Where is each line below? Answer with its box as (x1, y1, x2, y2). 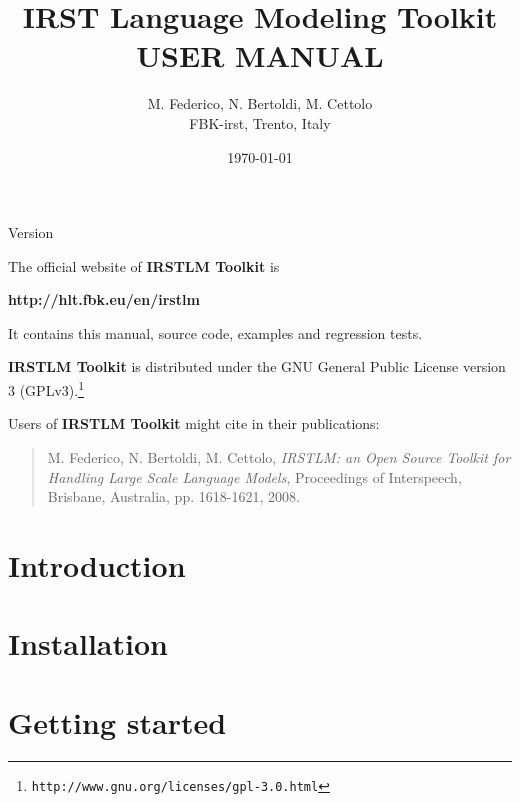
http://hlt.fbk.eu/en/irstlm (8, 289, 200, 310)
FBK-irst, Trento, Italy (189, 112, 331, 133)
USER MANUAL (136, 35, 384, 76)
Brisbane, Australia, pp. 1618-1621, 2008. (47, 486, 300, 507)
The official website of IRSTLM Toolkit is (8, 255, 280, 276)
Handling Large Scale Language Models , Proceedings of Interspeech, (47, 466, 462, 487)
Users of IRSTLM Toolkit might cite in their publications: (8, 413, 380, 434)
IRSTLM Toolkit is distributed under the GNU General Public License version (8, 356, 506, 377)
